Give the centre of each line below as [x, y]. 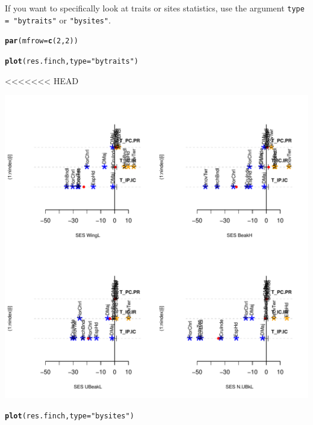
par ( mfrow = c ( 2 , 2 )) [42, 41]
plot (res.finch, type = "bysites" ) [70, 416]
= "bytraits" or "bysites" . [58, 20]
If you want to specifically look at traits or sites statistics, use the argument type [155, 8]
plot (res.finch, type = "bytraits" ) [72, 61]
